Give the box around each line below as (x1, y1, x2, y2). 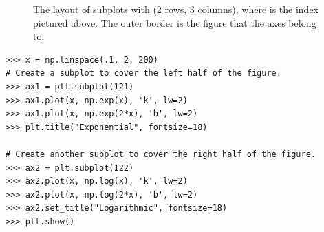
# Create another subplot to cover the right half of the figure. (6, 149, 316, 159)
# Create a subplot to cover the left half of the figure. (6, 68, 281, 78)
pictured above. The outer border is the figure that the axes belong (33, 15, 316, 30)
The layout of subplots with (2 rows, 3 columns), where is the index (33, 2, 319, 16)
